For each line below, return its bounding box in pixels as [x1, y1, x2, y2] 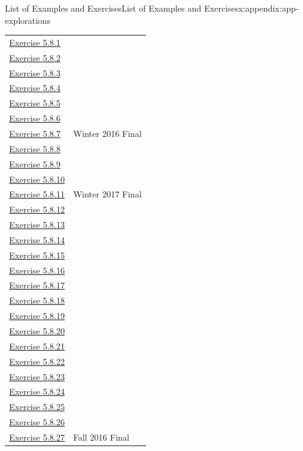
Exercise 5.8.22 [9, 354, 65, 367]
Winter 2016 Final [73, 127, 142, 139]
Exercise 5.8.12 [9, 203, 65, 216]
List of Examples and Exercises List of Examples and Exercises [5, 2, 239, 14]
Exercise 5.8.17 [9, 279, 65, 291]
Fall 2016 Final [73, 430, 130, 443]
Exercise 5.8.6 [9, 112, 60, 125]
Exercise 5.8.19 [9, 309, 65, 322]
